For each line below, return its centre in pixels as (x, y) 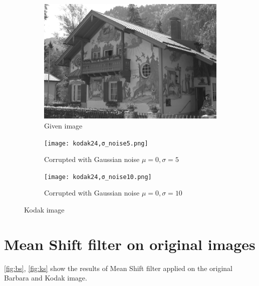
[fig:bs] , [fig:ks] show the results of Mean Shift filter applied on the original (118, 268)
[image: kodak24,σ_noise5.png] (96, 143)
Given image (63, 125)
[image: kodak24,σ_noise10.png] (98, 177)
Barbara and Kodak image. (46, 278)
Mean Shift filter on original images (130, 244)
